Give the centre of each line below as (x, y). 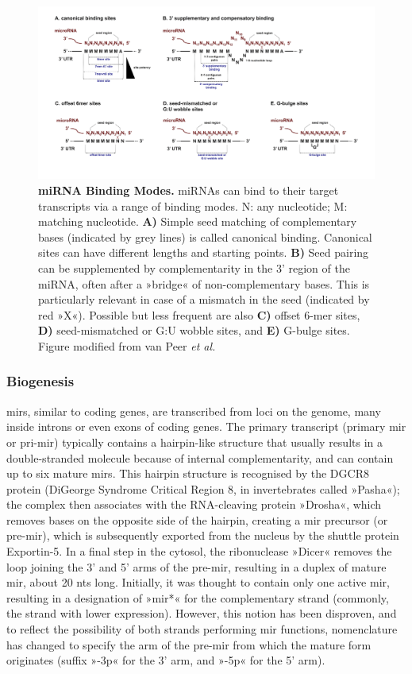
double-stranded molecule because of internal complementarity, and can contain (200, 457)
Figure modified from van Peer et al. (127, 345)
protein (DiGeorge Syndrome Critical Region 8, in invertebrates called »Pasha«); (203, 488)
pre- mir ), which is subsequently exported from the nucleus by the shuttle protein (203, 535)
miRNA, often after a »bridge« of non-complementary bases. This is (204, 283)
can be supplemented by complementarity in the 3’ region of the (194, 267)
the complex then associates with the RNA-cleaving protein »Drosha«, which (194, 504)
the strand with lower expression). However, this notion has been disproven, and (202, 613)
